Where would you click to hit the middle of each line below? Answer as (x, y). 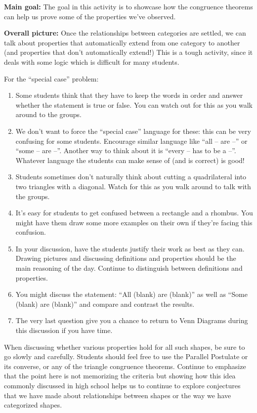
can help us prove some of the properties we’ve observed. (90, 16)
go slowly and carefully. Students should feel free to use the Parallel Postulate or (126, 356)
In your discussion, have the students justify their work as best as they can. (130, 248)
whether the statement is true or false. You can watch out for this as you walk (134, 104)
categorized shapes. (33, 405)
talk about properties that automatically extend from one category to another (122, 42)
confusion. (31, 232)
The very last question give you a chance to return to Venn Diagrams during (132, 320)
